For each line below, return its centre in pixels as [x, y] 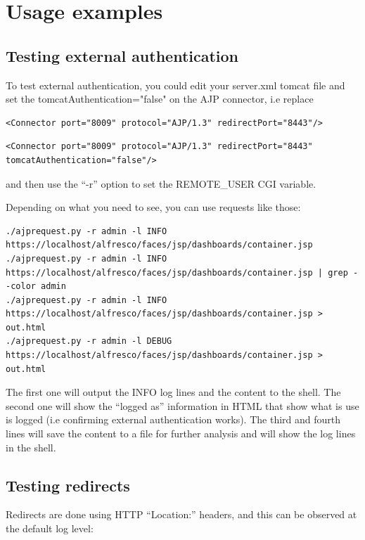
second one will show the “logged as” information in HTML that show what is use [182, 405]
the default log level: [50, 528]
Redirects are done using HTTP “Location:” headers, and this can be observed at [181, 514]
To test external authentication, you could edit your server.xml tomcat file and [175, 85]
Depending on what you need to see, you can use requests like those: [153, 207]
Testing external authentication [122, 55]
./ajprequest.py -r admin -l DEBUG [89, 341]
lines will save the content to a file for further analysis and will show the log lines [181, 433]
